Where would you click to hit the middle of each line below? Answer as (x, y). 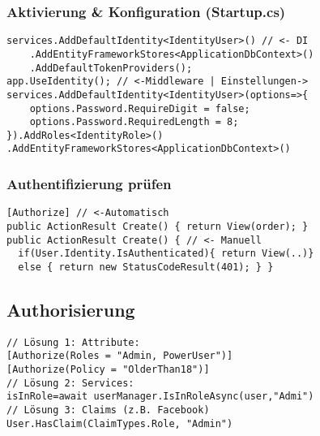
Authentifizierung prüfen (89, 184)
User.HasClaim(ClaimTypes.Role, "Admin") (120, 423)
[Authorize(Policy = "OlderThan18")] (108, 370)
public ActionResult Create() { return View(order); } (158, 227)
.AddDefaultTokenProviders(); (111, 68)
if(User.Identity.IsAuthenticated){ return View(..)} (166, 254)
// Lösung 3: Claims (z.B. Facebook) (108, 410)
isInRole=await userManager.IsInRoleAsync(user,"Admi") (160, 397)
